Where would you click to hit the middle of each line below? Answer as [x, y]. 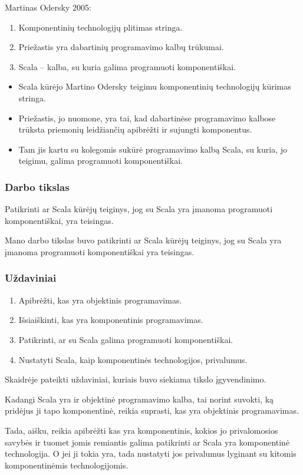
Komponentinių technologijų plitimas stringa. [101, 27]
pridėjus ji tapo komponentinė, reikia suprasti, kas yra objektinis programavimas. [152, 410]
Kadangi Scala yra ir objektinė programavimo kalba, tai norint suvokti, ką [139, 399]
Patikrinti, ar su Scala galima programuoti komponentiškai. [126, 339]
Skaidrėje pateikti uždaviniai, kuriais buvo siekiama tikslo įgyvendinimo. [136, 379]
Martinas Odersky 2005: [48, 7]
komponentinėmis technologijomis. [67, 465]
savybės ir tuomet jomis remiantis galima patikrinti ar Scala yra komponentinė [147, 442]
